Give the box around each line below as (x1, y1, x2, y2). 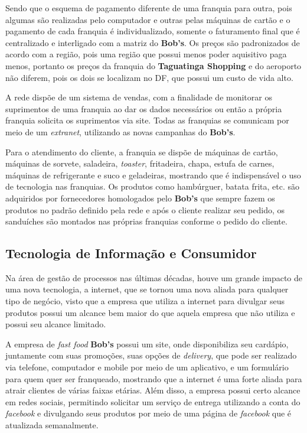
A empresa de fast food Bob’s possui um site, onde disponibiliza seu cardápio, (5, 337, 289, 350)
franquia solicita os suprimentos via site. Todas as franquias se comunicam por (5, 114, 289, 126)
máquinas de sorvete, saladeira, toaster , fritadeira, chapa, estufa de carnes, (5, 157, 275, 170)
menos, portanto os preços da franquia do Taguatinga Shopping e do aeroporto (5, 59, 302, 71)
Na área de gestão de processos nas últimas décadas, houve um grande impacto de (5, 271, 303, 284)
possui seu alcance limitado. (5, 318, 106, 330)
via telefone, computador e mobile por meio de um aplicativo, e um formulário (5, 361, 289, 373)
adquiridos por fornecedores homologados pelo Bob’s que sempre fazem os (5, 191, 275, 204)
